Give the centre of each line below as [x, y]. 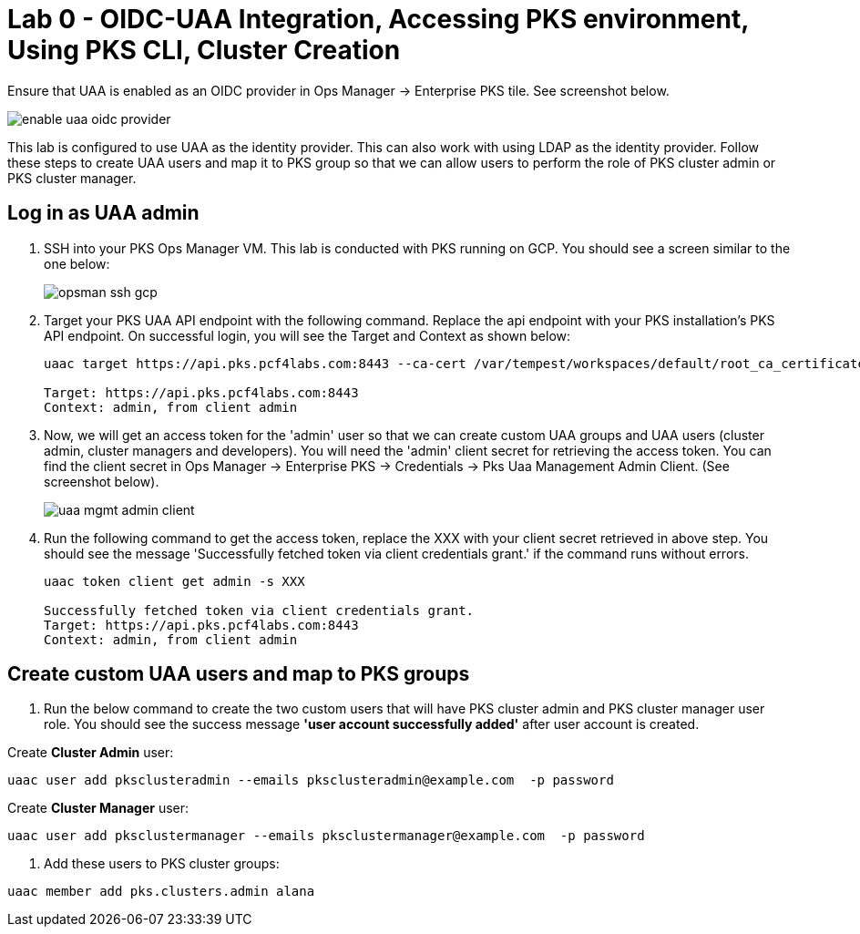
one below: [77, 263]
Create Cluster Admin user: [91, 753]
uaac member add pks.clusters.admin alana [161, 892]
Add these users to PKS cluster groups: [162, 864]
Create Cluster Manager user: [98, 808]
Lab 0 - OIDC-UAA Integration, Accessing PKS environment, [378, 19]
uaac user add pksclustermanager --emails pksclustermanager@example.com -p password [326, 836]
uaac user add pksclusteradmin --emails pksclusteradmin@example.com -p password [311, 780]
